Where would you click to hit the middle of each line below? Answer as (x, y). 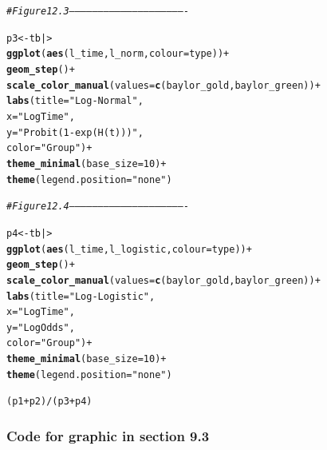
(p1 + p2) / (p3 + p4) (49, 402)
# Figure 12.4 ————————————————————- (98, 207)
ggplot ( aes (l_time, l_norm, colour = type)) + (118, 54)
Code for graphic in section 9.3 (108, 436)
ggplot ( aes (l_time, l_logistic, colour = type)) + (129, 249)
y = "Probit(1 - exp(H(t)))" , (75, 132)
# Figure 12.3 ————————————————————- (98, 11)
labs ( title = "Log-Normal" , (75, 101)
